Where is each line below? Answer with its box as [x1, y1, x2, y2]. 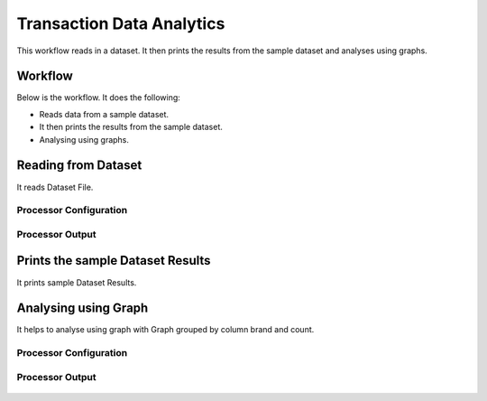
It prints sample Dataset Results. [16, 276, 137, 288]
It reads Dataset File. [16, 182, 94, 192]
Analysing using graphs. [39, 134, 130, 145]
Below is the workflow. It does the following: [16, 92, 180, 103]
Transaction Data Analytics [16, 14, 225, 33]
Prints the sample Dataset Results [16, 253, 211, 268]
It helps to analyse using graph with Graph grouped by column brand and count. [16, 324, 315, 335]
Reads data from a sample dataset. [39, 108, 170, 119]
